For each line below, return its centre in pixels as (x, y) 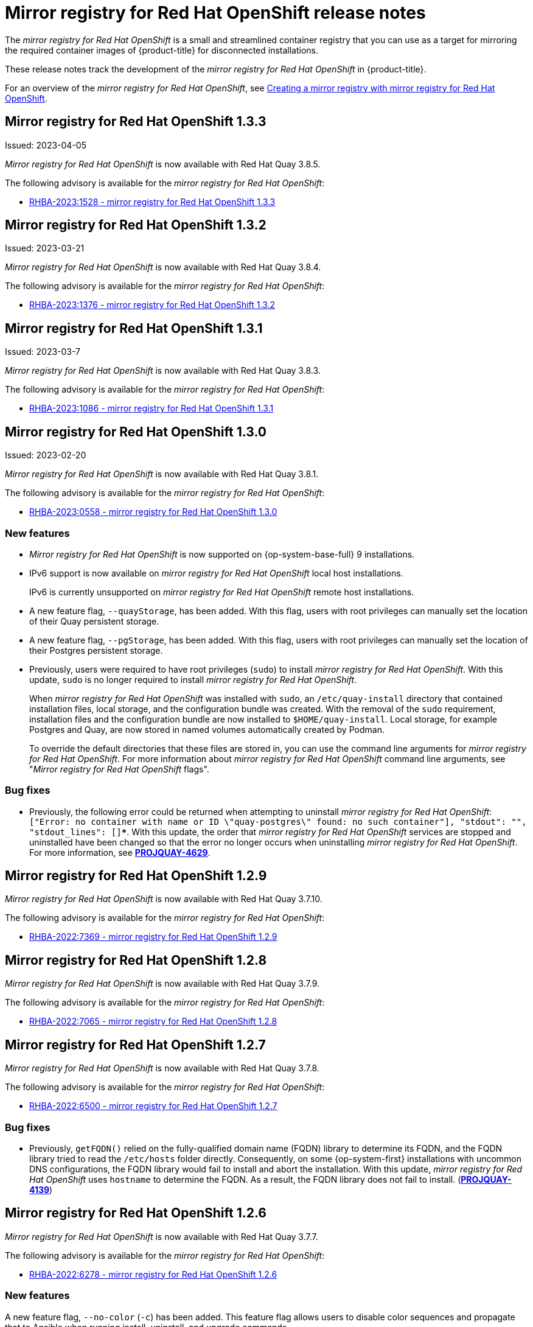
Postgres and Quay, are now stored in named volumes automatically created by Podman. (207, 729)
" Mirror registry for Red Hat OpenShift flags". (119, 769)
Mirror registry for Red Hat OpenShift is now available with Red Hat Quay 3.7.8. (162, 1068)
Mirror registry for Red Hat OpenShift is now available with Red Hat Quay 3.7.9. (162, 984)
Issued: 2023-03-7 (43, 352)
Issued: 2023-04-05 (46, 145)
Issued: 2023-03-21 (45, 248)
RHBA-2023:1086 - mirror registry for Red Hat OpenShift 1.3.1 (152, 408)
